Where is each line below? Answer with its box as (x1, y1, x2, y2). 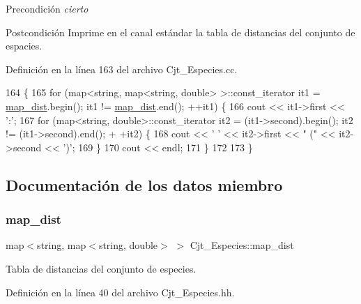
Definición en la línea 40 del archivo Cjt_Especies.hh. (6, 284, 235, 299)
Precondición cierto (6, 1, 89, 15)
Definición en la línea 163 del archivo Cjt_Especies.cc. (6, 61, 238, 76)
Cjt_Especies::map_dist (190, 238, 294, 252)
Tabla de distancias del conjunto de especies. (6, 261, 197, 275)
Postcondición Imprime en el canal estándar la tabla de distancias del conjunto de (6, 24, 355, 39)
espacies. (6, 38, 43, 53)
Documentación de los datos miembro (6, 174, 283, 195)
